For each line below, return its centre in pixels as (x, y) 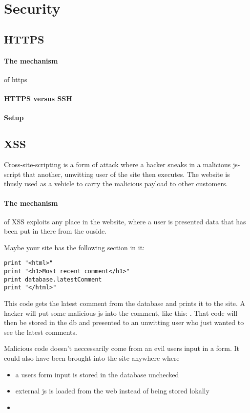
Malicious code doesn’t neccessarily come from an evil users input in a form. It (122, 348)
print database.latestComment (53, 279)
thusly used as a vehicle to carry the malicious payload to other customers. (116, 184)
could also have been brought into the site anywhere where (92, 358)
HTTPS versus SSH (38, 98)
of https (16, 79)
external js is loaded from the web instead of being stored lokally (112, 391)
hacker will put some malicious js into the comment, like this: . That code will (121, 313)
